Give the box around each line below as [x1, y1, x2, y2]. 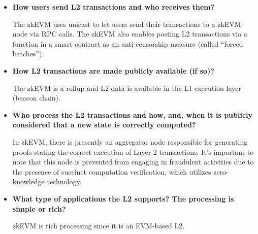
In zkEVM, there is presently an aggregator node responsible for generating [12, 136, 248, 147]
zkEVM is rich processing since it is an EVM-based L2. [12, 220, 185, 231]
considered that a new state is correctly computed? [12, 119, 196, 130]
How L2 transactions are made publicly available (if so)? [12, 65, 214, 76]
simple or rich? [12, 203, 66, 214]
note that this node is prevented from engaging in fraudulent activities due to [12, 156, 254, 167]
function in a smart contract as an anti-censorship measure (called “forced [12, 38, 243, 49]
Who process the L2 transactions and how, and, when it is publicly [12, 109, 253, 120]
